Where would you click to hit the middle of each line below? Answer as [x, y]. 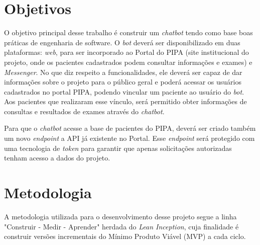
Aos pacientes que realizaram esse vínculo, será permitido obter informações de [125, 101]
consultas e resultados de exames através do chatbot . [84, 111]
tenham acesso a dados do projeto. [57, 158]
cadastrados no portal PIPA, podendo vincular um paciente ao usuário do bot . [124, 91]
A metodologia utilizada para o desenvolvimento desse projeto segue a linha [120, 216]
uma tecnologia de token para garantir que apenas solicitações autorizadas [118, 148]
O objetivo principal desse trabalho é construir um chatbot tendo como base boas [128, 32]
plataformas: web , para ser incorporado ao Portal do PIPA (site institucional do [126, 52]
